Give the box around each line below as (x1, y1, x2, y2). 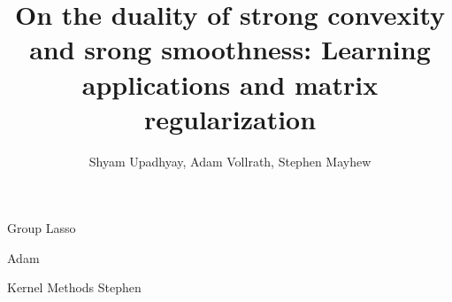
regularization (143, 100, 317, 136)
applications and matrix (81, 66, 379, 102)
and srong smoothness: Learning (29, 31, 431, 67)
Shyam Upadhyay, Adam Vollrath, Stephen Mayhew (88, 151, 372, 170)
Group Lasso (7, 219, 76, 237)
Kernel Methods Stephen (7, 278, 142, 297)
